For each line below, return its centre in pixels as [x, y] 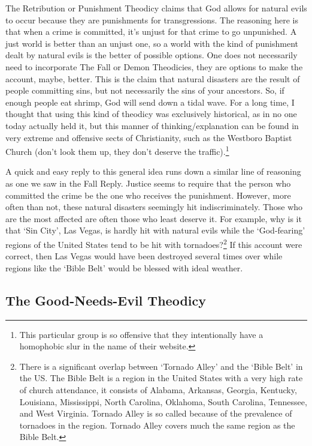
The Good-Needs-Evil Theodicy [106, 300]
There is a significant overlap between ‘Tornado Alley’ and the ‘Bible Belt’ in [161, 366]
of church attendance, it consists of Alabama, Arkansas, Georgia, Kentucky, [158, 389]
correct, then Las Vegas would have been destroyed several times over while [144, 256]
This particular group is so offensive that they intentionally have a [141, 334]
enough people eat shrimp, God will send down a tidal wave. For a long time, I [150, 102]
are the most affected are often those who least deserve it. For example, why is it [154, 218]
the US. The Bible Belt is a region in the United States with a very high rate [161, 378]
